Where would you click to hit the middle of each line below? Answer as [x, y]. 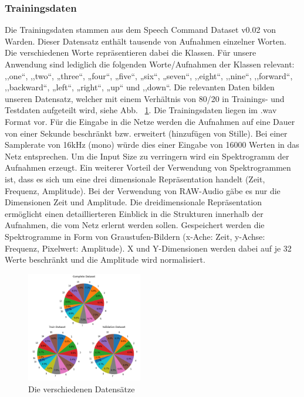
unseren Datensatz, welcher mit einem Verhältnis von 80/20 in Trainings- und [145, 98]
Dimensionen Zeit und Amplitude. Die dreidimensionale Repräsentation [134, 202]
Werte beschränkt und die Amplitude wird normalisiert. [105, 259]
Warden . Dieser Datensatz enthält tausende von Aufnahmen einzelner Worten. [146, 41]
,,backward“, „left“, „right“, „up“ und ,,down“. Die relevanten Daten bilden [140, 87]
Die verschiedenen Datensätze [82, 388]
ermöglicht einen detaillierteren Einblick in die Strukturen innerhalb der [134, 213]
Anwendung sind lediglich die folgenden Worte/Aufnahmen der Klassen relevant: [150, 64]
